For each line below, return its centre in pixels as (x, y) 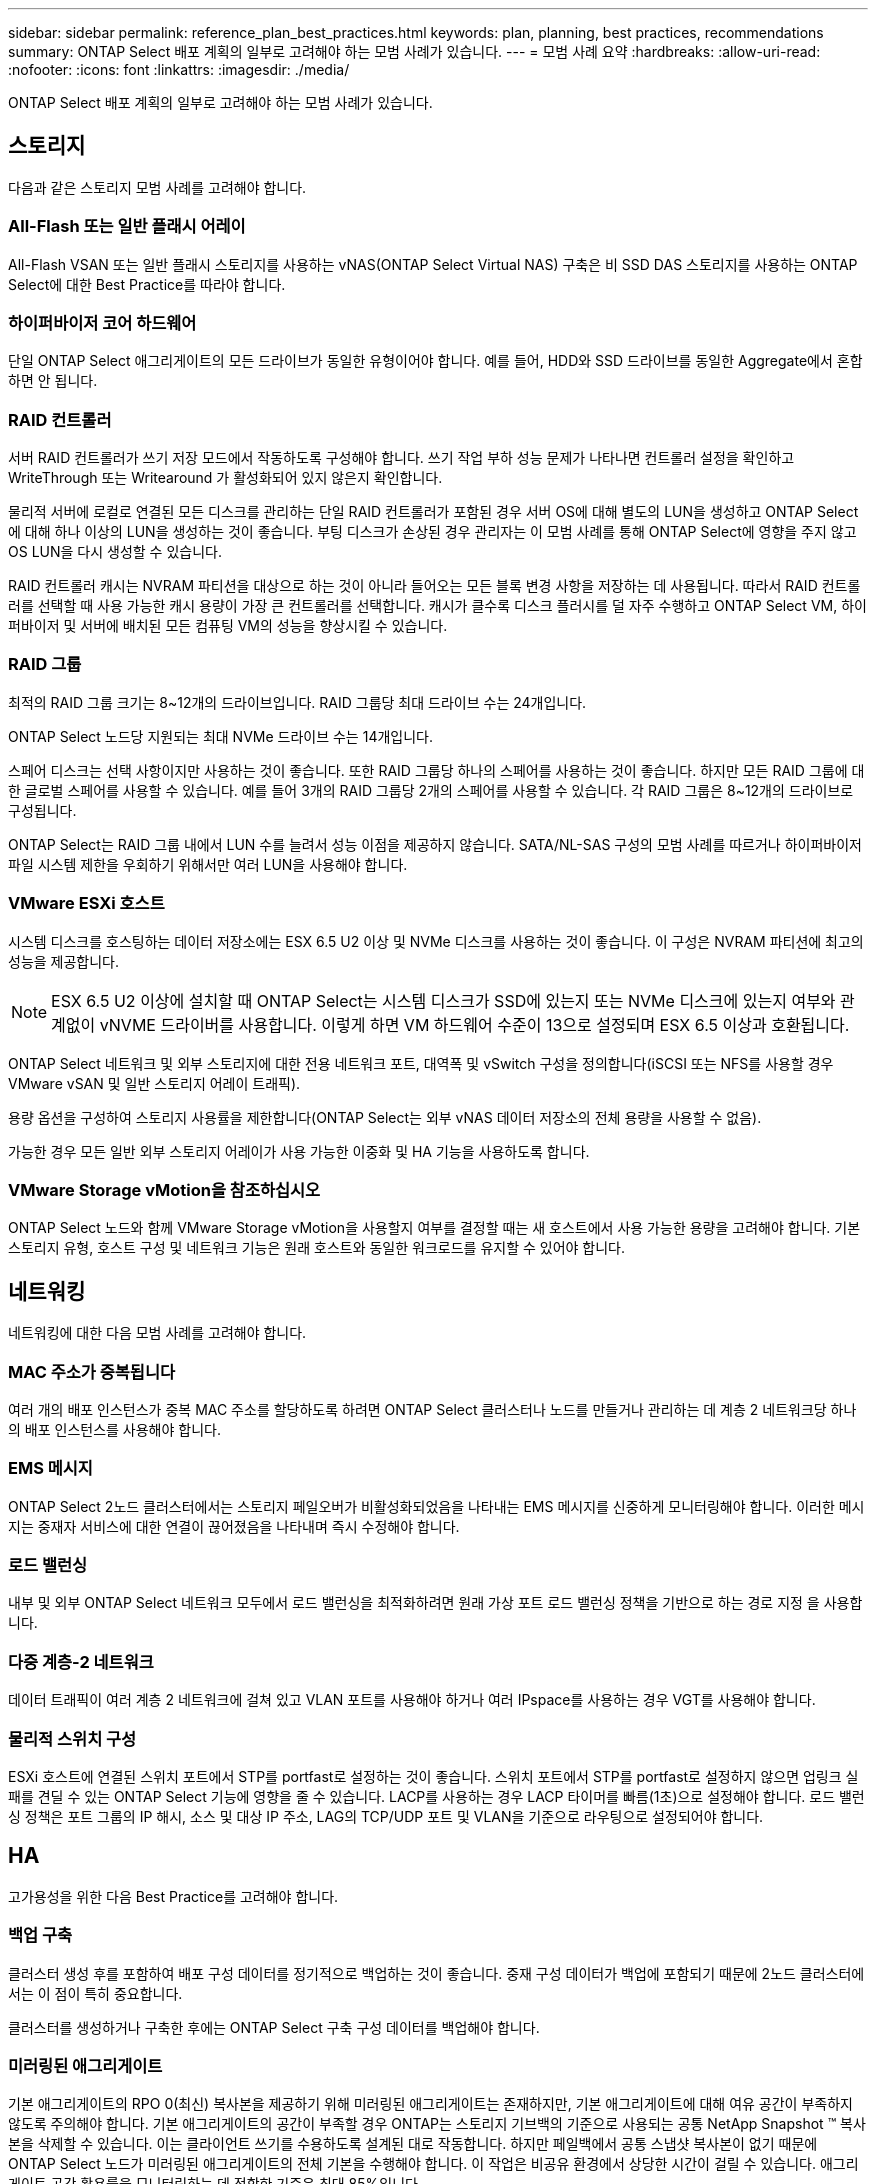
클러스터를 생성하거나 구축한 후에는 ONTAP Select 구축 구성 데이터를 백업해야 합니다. (274, 2027)
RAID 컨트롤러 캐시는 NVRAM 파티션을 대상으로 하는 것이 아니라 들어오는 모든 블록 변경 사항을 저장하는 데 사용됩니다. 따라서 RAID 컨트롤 (434, 586)
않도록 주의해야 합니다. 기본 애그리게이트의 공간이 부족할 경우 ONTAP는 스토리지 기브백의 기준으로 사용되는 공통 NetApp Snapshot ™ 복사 (437, 2124)
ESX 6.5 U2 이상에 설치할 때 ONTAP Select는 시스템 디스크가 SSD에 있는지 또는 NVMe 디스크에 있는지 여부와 (443, 1000)
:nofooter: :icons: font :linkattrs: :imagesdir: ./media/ (179, 69)
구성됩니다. (42, 810)
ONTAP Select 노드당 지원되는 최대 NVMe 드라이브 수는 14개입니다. (220, 736)
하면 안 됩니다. (53, 381)
